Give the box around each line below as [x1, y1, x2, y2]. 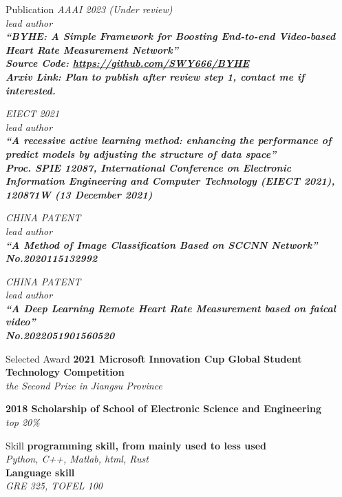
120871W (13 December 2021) [6, 187, 153, 201]
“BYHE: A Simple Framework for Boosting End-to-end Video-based [6, 29, 336, 43]
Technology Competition [6, 365, 125, 379]
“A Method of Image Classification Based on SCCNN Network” [6, 237, 318, 252]
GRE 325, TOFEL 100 [6, 478, 103, 493]
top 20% [6, 415, 40, 429]
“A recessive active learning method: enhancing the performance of [6, 133, 332, 148]
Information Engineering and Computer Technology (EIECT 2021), [6, 174, 335, 188]
